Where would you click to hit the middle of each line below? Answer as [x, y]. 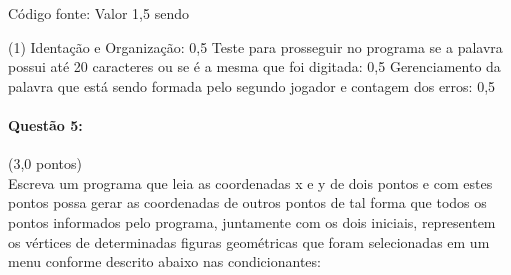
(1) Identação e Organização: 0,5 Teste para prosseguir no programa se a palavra [255, 46]
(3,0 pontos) [45, 163]
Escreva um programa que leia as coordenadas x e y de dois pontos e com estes [250, 182]
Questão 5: [45, 124]
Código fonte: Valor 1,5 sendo [98, 13]
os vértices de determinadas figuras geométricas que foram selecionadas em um [249, 241]
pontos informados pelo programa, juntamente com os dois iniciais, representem [252, 221]
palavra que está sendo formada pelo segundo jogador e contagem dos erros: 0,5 [252, 85]
